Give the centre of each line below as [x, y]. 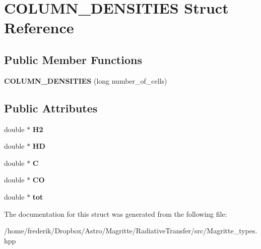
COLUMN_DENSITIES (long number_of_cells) [86, 80]
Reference [39, 27]
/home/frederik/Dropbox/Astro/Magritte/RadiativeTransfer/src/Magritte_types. [131, 231]
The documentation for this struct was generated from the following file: [116, 213]
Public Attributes [51, 108]
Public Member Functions [73, 59]
